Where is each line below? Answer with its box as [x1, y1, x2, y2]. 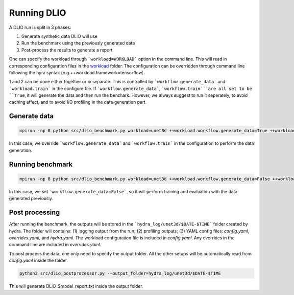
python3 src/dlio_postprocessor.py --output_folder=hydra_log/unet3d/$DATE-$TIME [19, 271, 221, 276]
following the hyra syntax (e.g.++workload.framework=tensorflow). [9, 69, 145, 75]
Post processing [9, 208, 60, 217]
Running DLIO [9, 7, 66, 18]
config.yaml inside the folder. [9, 257, 68, 264]
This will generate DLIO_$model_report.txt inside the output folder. [9, 283, 144, 289]
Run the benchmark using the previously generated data [21, 40, 135, 46]
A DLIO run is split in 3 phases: [9, 24, 71, 30]
